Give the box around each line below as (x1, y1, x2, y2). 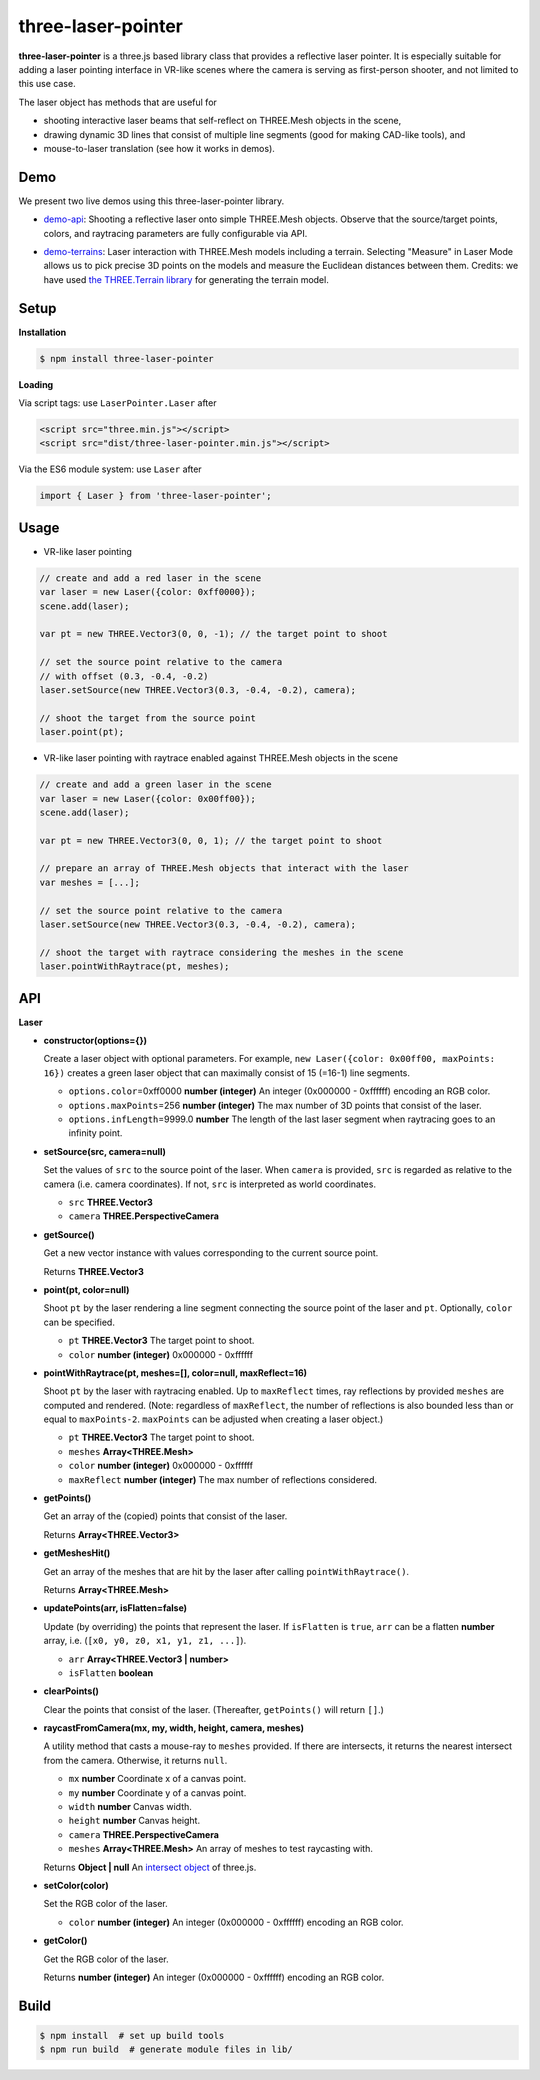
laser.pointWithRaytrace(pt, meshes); (39, 961, 230, 972)
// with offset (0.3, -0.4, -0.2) (39, 670, 209, 682)
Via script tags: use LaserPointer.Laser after (18, 397, 217, 409)
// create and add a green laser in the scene (39, 779, 272, 790)
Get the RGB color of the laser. (43, 1953, 169, 1965)
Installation (18, 326, 67, 338)
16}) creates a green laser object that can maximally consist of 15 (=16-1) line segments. (43, 1066, 410, 1079)
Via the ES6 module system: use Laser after (18, 463, 202, 475)
